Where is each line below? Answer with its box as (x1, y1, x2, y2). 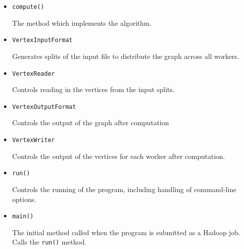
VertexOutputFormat (12, 103, 76, 110)
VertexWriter (12, 137, 55, 144)
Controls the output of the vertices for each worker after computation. (12, 150, 225, 161)
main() (12, 213, 34, 220)
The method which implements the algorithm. (12, 17, 152, 28)
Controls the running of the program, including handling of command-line (12, 184, 237, 194)
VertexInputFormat (12, 37, 73, 44)
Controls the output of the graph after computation (12, 117, 169, 128)
